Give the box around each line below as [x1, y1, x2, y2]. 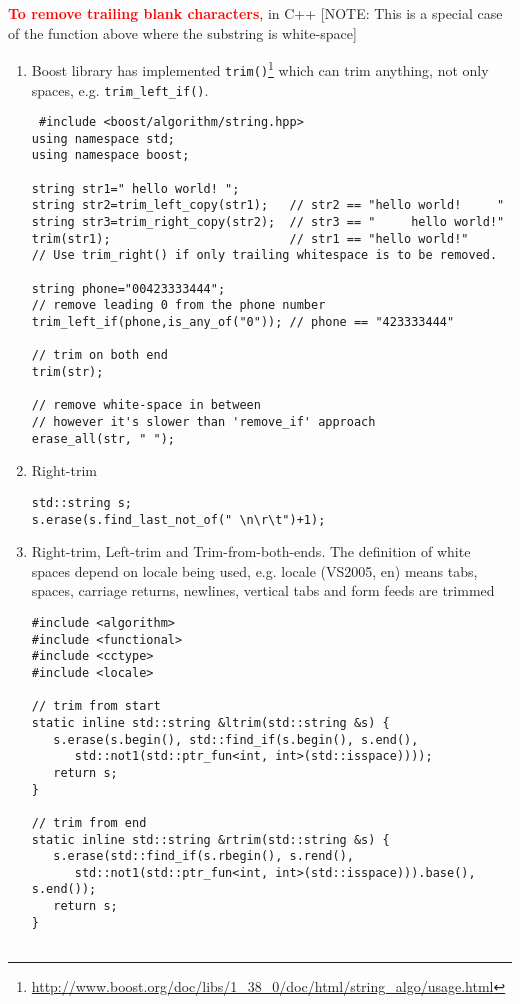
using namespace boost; [31, 148, 190, 163]
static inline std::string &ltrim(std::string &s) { [31, 715, 390, 730]
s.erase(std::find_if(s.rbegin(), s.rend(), [53, 849, 354, 864]
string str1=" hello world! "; [31, 181, 240, 196]
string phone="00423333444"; [31, 281, 226, 296]
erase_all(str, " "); [31, 431, 175, 446]
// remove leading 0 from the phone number [31, 298, 326, 313]
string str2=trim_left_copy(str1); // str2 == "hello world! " [31, 198, 505, 213]
